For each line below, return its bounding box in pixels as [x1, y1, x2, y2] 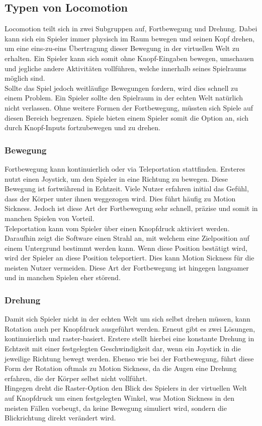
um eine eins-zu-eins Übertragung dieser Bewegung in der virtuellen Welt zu [5, 43, 239, 54]
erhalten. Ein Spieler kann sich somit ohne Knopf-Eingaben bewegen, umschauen [5, 52, 254, 63]
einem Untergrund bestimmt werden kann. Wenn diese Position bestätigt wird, [5, 242, 247, 253]
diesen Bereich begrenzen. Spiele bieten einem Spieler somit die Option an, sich [5, 112, 249, 123]
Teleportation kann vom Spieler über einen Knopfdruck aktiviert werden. [5, 223, 230, 233]
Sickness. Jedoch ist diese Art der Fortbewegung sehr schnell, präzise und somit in [5, 203, 258, 214]
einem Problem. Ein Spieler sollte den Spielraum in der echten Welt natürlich [5, 92, 243, 103]
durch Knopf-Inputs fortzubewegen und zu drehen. [5, 122, 160, 133]
